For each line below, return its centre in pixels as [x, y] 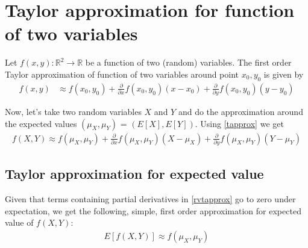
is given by [284, 74]
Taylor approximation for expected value [134, 174]
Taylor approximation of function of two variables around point [122, 74]
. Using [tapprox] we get [239, 123]
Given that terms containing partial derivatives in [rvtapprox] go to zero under [150, 199]
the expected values [41, 123]
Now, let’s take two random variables [73, 112]
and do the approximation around [240, 112]
